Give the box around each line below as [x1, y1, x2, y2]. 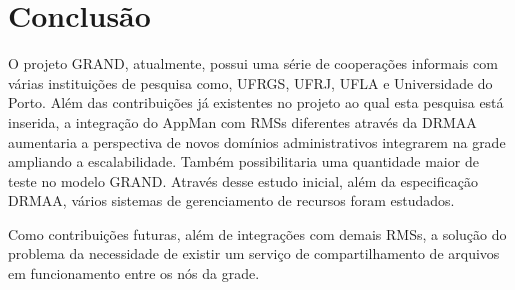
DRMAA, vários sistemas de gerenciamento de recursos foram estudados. [8, 190, 455, 211]
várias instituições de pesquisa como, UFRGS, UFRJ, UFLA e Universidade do [8, 72, 493, 93]
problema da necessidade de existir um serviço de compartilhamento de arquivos [8, 243, 500, 264]
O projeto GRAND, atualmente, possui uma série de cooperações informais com [8, 53, 498, 74]
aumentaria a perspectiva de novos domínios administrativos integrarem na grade [8, 131, 506, 152]
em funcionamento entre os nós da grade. [8, 263, 260, 284]
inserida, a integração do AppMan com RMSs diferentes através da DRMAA [8, 111, 477, 132]
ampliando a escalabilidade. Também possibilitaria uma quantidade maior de [8, 151, 479, 172]
